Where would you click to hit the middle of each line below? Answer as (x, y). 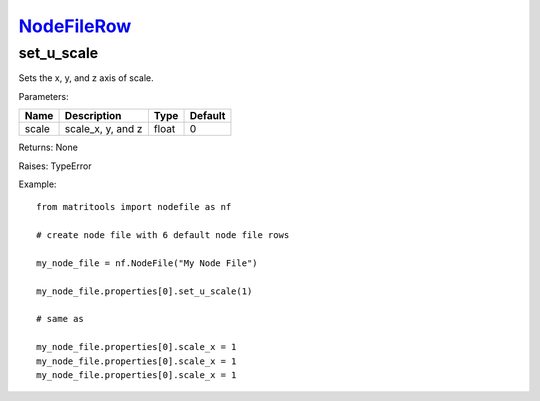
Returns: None (48, 147)
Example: (37, 184)
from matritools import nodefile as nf (134, 207)
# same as (60, 319)
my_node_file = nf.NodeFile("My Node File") (147, 263)
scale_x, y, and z (103, 129)
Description (93, 116)
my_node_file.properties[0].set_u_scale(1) (144, 291)
